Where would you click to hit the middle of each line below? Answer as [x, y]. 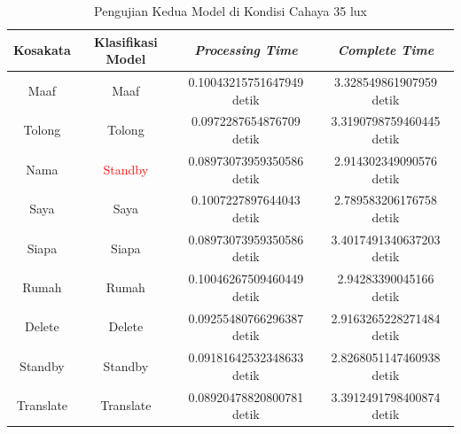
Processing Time [246, 50]
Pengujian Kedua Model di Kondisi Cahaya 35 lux [230, 11]
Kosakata [42, 50]
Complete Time [386, 50]
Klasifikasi [125, 41]
